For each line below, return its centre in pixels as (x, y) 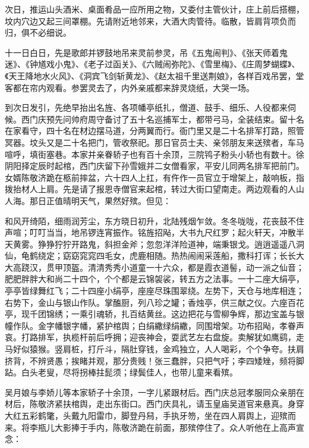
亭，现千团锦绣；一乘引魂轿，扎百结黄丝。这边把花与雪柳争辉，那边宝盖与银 (154, 314)
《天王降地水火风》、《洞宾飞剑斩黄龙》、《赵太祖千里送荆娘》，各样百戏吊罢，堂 (154, 75)
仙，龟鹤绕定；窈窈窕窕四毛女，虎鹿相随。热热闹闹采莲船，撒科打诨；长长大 (154, 256)
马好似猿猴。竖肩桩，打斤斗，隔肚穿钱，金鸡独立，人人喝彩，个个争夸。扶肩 (154, 349)
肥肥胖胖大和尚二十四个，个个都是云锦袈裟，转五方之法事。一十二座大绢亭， (154, 279)
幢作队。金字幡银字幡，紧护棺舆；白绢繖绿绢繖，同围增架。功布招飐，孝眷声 (154, 325)
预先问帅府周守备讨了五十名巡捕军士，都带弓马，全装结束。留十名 (175, 119)
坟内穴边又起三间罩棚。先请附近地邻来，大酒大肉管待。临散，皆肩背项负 (146, 21)
